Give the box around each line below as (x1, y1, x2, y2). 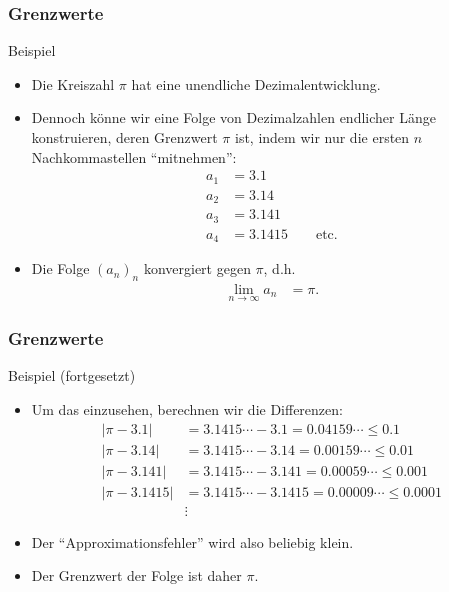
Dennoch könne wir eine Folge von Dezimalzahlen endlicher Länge (31, 107, 436, 128)
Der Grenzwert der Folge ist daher (31, 565, 242, 586)
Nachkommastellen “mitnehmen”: (31, 146, 237, 167)
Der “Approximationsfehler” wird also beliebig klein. (31, 531, 354, 552)
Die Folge (31, 258, 90, 279)
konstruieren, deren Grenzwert (31, 127, 218, 147)
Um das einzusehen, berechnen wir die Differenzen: (31, 398, 343, 419)
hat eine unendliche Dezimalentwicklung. (131, 73, 381, 94)
